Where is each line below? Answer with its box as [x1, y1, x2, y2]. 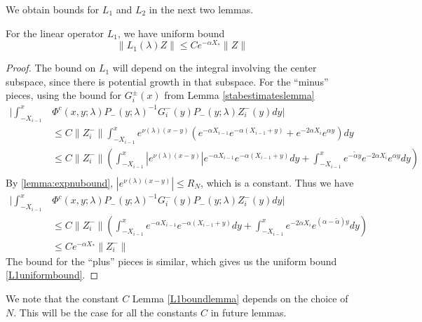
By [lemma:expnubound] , [6, 175, 114, 189]
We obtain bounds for [6, 2, 100, 16]
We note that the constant [6, 290, 119, 305]
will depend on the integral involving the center [112, 60, 317, 75]
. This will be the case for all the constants [13, 304, 198, 319]
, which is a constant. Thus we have [200, 175, 354, 189]
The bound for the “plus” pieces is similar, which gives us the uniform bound [6, 253, 337, 268]
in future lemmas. [210, 304, 287, 319]
